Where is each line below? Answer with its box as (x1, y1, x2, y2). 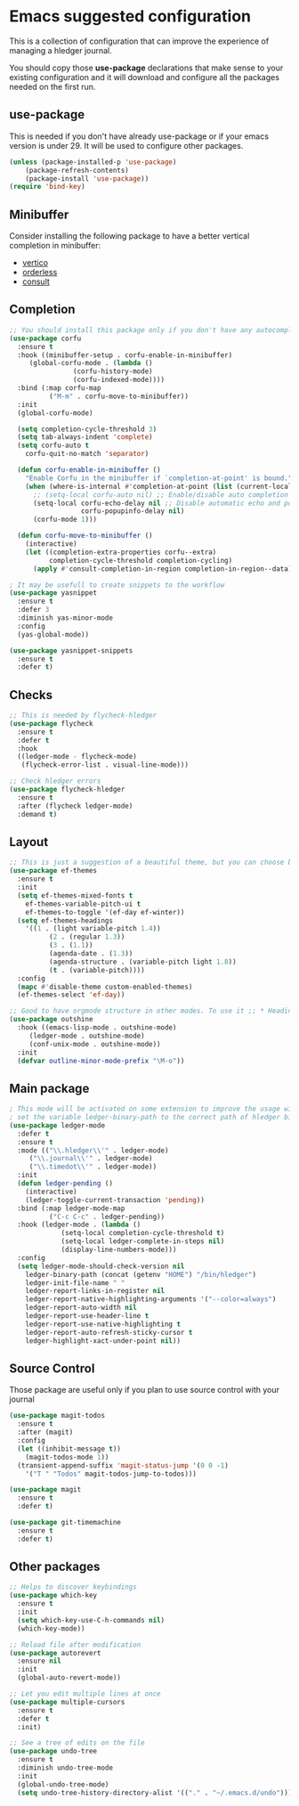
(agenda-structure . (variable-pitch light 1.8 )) (48, 957, 238, 966)
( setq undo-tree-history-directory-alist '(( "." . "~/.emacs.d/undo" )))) (17, 1788, 296, 1797)
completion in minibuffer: (9, 240, 101, 251)
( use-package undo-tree (9, 1747, 98, 1756)
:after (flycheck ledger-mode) (17, 801, 133, 810)
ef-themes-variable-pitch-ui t (25, 899, 141, 908)
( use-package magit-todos (9, 1411, 105, 1420)
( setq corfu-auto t (17, 441, 90, 451)
